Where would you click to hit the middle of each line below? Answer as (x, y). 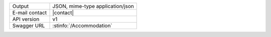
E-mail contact (30, 13)
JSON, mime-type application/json (93, 6)
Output (21, 6)
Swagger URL (29, 26)
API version (26, 19)
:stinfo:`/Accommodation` (82, 26)
